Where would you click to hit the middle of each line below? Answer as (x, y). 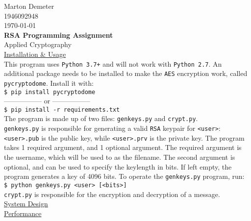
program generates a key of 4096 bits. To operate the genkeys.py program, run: (124, 176)
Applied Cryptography (38, 44)
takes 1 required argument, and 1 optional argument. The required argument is (123, 147)
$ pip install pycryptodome (50, 92)
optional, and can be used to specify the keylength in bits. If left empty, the (118, 166)
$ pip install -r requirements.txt (62, 110)
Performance (23, 213)
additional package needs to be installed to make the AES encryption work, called (126, 73)
